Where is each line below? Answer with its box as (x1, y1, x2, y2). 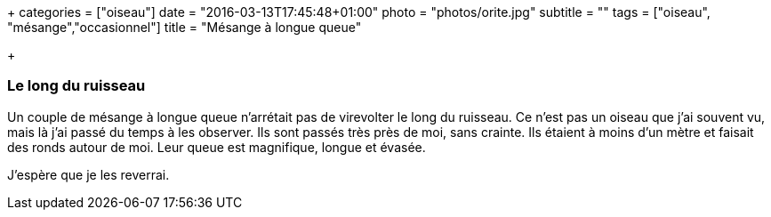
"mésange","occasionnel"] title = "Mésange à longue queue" (7, 20, 362, 35)
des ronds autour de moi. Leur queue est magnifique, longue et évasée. (7, 139, 426, 155)
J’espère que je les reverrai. (7, 166, 170, 182)
